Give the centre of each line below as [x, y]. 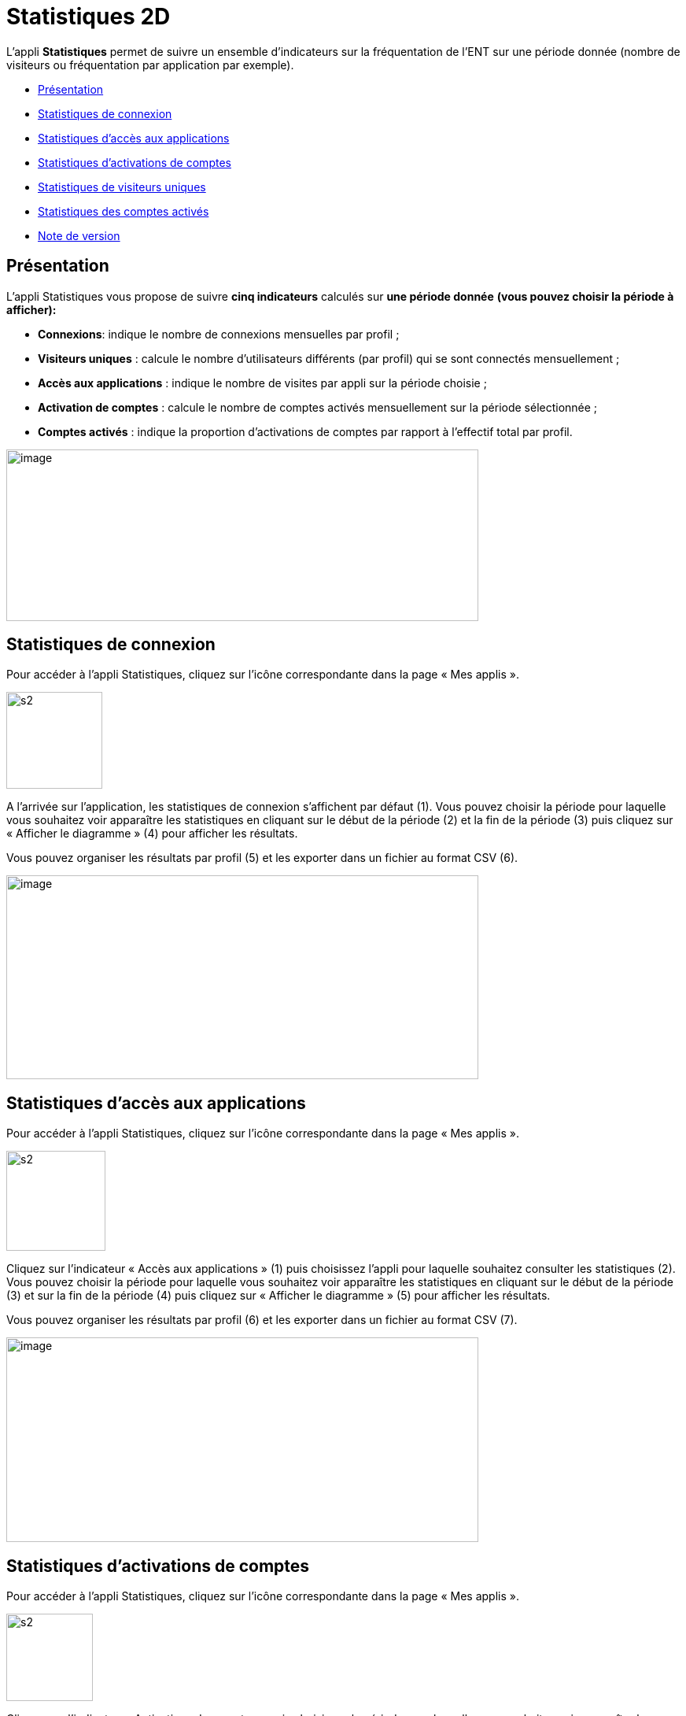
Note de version [79, 235]
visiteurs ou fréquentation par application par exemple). [150, 65]
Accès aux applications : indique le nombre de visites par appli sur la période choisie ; [262, 383]
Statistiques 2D [89, 17]
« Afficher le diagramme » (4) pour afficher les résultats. [152, 834]
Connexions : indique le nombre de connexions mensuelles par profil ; [219, 334]
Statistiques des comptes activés [124, 211]
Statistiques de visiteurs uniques [122, 187]
